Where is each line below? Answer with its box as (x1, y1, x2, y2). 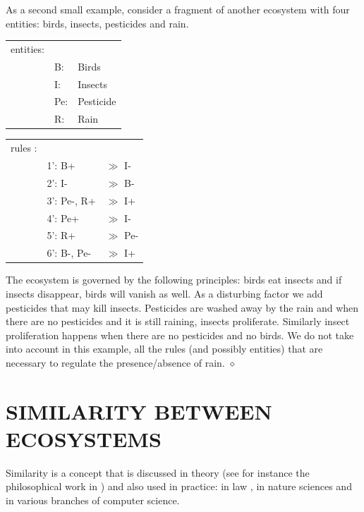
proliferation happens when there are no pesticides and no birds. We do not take (6, 327, 354, 342)
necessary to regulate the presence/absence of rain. (6, 355, 225, 370)
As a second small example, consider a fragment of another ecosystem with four (6, 2, 350, 16)
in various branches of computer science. (6, 492, 180, 507)
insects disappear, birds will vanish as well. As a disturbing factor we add (6, 286, 323, 300)
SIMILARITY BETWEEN (6, 396, 272, 425)
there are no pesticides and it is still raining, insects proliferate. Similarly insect (6, 314, 350, 329)
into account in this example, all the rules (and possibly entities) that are (6, 341, 323, 356)
